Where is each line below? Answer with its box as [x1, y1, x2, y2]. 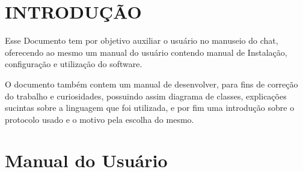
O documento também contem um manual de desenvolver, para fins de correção [5, 77, 298, 90]
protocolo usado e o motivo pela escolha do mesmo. [5, 113, 194, 125]
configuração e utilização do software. [5, 58, 142, 70]
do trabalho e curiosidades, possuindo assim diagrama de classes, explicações [5, 89, 287, 102]
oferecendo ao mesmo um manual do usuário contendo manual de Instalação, [5, 46, 287, 58]
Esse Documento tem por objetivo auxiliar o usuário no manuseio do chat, [5, 34, 278, 47]
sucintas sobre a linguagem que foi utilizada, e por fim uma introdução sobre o [5, 101, 295, 114]
